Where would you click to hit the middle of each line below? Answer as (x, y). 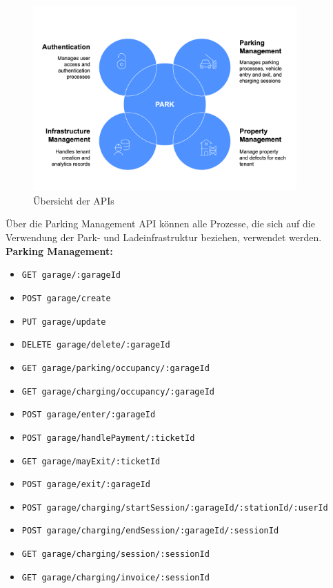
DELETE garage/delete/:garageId (96, 345)
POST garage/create (66, 298)
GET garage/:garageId (71, 275)
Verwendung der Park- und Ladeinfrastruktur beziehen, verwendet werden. (164, 237)
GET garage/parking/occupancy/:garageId (115, 368)
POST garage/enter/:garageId (89, 415)
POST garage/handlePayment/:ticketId (108, 438)
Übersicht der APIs (74, 200)
